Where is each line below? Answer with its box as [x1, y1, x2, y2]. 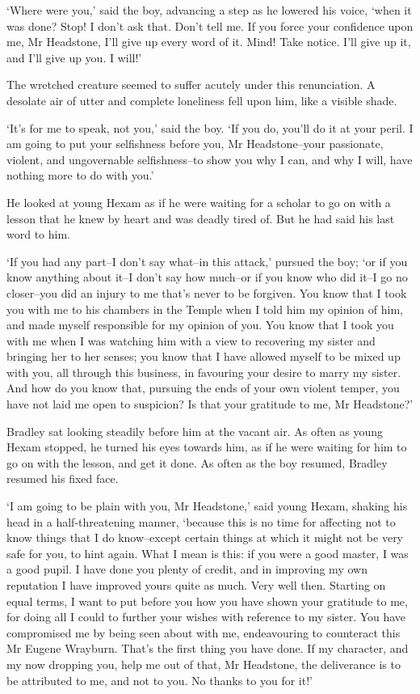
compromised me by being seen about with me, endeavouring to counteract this [6, 624, 401, 641]
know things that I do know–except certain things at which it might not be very [6, 529, 404, 546]
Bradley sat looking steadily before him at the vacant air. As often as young [6, 422, 384, 439]
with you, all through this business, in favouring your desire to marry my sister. [6, 363, 401, 380]
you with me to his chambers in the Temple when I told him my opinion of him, [6, 300, 403, 317]
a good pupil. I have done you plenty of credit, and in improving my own [6, 561, 367, 578]
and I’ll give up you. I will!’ [6, 49, 142, 66]
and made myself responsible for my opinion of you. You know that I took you [6, 316, 394, 333]
